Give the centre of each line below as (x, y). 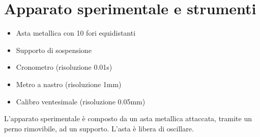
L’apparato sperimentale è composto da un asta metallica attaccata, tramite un (128, 118)
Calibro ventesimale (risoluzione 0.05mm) (81, 101)
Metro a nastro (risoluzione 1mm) (69, 84)
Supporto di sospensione (54, 50)
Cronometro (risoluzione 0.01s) (64, 67)
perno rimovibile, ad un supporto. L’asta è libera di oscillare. (99, 128)
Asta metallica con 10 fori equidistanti (76, 33)
